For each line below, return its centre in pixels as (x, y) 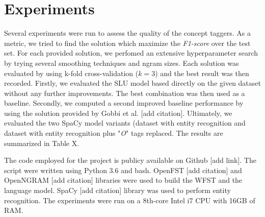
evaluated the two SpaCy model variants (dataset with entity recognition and (125, 123)
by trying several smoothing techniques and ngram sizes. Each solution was (122, 63)
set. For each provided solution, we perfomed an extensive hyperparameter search (131, 53)
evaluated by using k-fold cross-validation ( (71, 73)
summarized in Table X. (42, 143)
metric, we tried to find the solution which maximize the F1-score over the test (127, 43)
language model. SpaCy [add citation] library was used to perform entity (117, 190)
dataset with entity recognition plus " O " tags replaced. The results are (114, 133)
